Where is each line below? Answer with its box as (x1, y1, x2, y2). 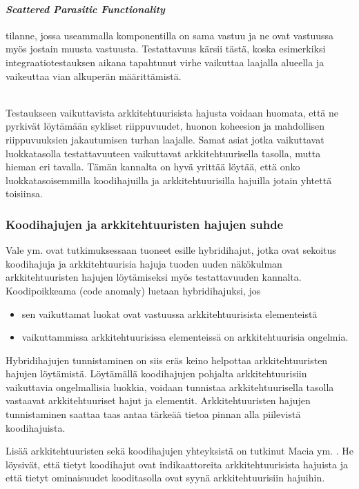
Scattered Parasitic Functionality (6, 1, 165, 16)
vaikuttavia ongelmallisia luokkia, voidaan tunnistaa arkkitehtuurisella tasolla (6, 379, 334, 394)
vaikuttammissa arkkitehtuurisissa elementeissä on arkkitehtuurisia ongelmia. (21, 330, 349, 344)
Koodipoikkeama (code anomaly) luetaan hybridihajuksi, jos (6, 283, 261, 297)
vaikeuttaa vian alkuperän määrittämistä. (6, 68, 182, 83)
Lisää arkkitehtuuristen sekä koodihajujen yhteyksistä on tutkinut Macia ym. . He (6, 443, 353, 458)
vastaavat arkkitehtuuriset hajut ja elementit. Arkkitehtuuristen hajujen (6, 393, 311, 408)
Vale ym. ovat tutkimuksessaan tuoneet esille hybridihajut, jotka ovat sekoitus (6, 243, 336, 257)
